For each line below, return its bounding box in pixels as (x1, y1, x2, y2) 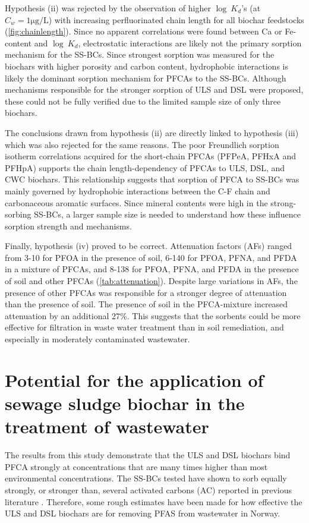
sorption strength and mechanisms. (5, 219, 132, 232)
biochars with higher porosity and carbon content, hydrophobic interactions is (5, 59, 288, 72)
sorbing (5, 208, 31, 220)
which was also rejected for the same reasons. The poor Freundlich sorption (5, 138, 279, 150)
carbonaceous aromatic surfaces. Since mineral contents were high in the (5, 196, 268, 209)
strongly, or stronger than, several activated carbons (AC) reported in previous (5, 483, 292, 496)
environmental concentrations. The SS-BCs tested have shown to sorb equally (5, 472, 287, 484)
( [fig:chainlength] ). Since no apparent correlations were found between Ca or (5, 25, 282, 37)
